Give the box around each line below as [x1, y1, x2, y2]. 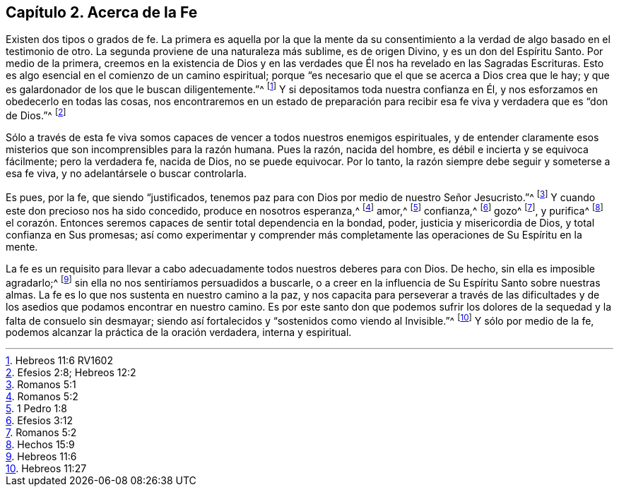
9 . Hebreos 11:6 [6, 450, 77, 463]
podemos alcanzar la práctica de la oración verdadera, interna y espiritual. [6, 326, 352, 339]
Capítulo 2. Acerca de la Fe [6, 4, 198, 21]
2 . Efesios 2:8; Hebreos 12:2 [6, 366, 136, 379]
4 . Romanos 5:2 [6, 390, 78, 403]
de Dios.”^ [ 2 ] [6, 107, 66, 121]
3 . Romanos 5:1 [6, 378, 76, 391]
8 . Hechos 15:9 [6, 438, 75, 451]
